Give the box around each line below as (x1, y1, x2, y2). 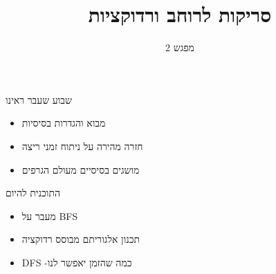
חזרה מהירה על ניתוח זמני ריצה (21, 138, 143, 153)
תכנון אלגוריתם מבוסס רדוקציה (21, 232, 140, 246)
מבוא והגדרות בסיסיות (21, 116, 106, 130)
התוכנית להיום (6, 185, 61, 200)
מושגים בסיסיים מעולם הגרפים (21, 162, 140, 176)
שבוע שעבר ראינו (6, 92, 73, 107)
